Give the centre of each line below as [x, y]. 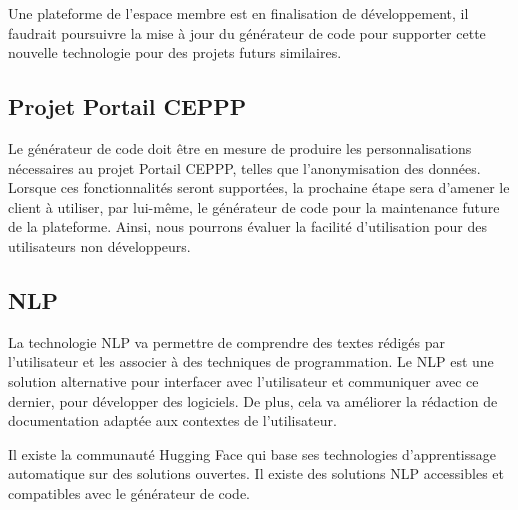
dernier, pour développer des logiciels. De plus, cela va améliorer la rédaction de [253, 400]
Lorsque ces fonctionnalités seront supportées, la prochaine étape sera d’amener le [259, 187]
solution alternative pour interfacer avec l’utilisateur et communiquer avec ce [243, 380]
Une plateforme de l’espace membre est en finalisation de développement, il [238, 13]
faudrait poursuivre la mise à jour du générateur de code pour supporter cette [247, 32]
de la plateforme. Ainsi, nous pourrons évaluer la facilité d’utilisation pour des [247, 226]
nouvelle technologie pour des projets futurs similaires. [175, 52]
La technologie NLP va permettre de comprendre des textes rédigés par [226, 341]
